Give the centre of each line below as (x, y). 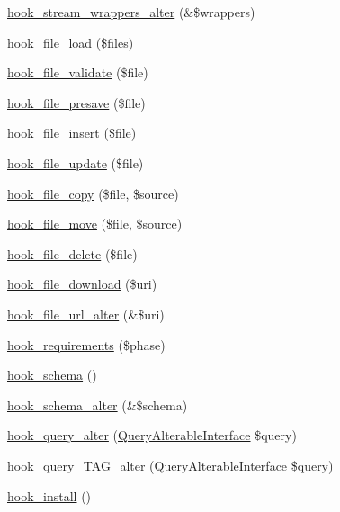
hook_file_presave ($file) (76, 102)
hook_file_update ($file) (76, 162)
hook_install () (49, 495)
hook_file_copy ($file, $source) (93, 193)
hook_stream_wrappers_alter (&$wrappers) (131, 12)
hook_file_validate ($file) (78, 72)
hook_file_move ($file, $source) (95, 224)
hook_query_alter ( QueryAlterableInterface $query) (152, 435)
